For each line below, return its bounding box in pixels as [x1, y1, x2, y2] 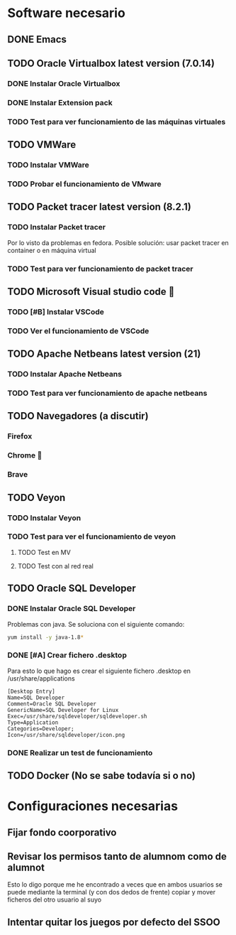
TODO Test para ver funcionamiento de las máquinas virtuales [7, 117, 226, 126]
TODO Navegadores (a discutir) [7, 410, 149, 422]
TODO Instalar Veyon [7, 513, 82, 523]
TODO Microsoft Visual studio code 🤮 [7, 286, 175, 298]
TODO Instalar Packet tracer [7, 222, 106, 232]
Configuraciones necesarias [7, 798, 179, 814]
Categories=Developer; [7, 725, 74, 733]
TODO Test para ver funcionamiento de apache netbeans [7, 389, 208, 399]
